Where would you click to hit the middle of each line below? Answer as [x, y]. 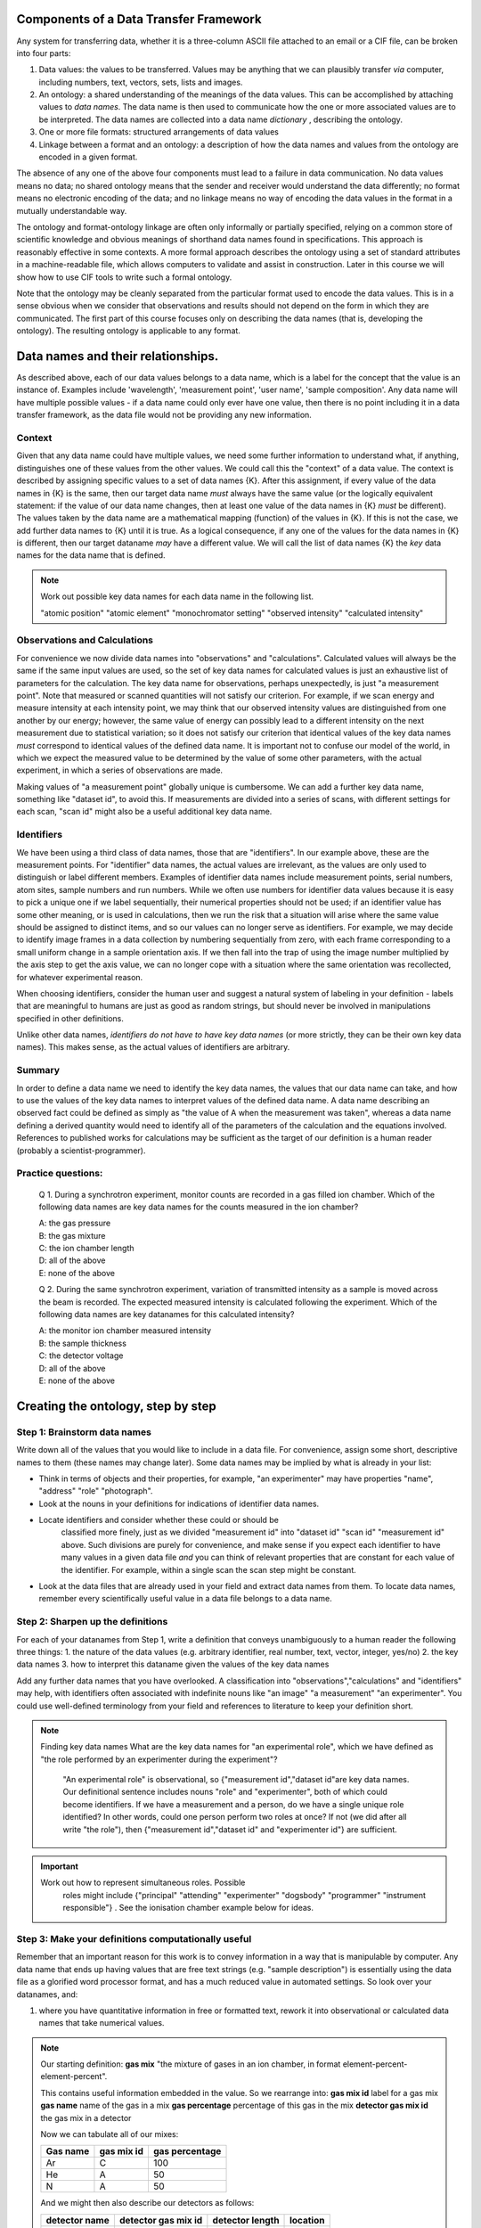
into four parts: [44, 53]
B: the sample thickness [82, 1343]
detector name [78, 2220]
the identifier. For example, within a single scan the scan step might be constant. [208, 1569]
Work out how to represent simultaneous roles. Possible [143, 1883]
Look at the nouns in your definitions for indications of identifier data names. [179, 1503]
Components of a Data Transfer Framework [139, 19]
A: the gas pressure [75, 1223]
